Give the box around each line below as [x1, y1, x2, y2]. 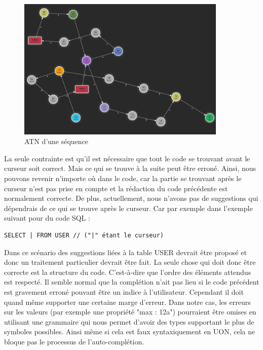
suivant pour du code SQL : [4, 213, 90, 223]
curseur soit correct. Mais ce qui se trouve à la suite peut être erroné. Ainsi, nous [4, 163, 256, 173]
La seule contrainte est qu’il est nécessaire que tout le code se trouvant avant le [4, 153, 250, 163]
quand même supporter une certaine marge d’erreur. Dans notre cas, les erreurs [4, 296, 251, 307]
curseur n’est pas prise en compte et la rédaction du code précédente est [4, 183, 228, 193]
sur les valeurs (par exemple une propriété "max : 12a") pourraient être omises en [4, 306, 256, 317]
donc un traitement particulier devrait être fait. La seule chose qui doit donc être [4, 257, 256, 267]
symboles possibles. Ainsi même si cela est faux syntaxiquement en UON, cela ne [4, 326, 255, 337]
